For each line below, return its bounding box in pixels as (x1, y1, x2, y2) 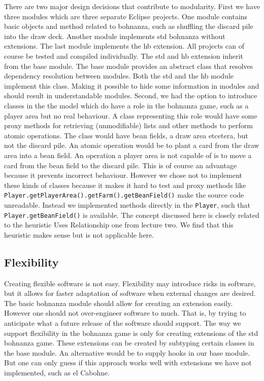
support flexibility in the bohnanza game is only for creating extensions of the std (4, 327, 258, 338)
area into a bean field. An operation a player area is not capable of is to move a (4, 149, 252, 160)
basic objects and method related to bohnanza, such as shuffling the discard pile (4, 21, 253, 31)
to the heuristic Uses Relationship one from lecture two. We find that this (4, 219, 234, 230)
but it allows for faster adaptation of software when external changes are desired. (4, 288, 256, 298)
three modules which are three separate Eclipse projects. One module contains (4, 11, 248, 21)
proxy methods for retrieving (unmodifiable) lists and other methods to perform (4, 120, 253, 131)
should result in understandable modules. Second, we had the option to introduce (4, 90, 257, 101)
